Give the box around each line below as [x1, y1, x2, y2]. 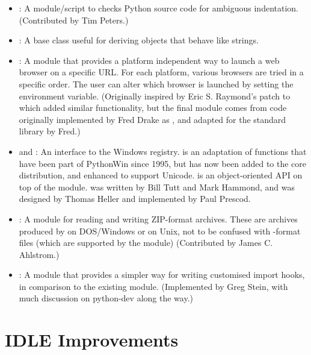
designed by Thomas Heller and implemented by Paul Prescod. [19, 192, 251, 205]
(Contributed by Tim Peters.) [19, 13, 129, 26]
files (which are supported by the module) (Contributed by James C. [19, 236, 273, 249]
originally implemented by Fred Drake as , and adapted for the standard [19, 113, 286, 125]
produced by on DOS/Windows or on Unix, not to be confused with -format [19, 224, 301, 237]
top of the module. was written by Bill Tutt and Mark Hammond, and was [19, 180, 295, 193]
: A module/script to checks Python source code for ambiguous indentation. [19, 2, 298, 14]
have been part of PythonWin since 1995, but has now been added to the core [19, 157, 307, 169]
